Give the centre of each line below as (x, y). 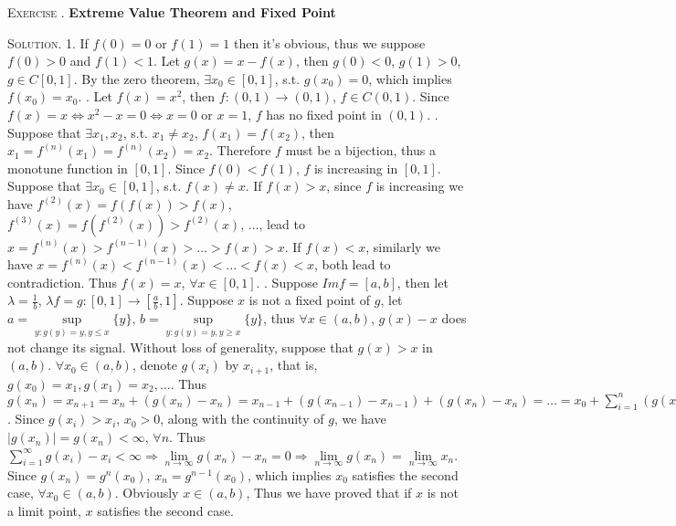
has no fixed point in (324, 114)
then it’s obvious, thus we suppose (330, 42)
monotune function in (68, 168)
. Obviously (147, 493)
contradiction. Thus (62, 282)
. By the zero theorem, (137, 78)
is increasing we (420, 186)
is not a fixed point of (310, 300)
